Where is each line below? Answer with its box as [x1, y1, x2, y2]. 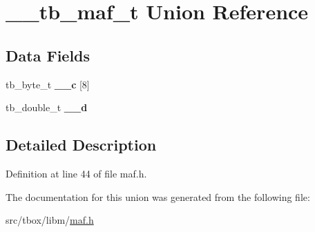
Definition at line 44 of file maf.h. [6, 166, 147, 180]
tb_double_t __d [6, 100, 88, 115]
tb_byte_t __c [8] [6, 77, 90, 91]
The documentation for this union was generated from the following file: [6, 189, 310, 204]
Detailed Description [6, 134, 157, 155]
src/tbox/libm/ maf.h [6, 213, 94, 227]
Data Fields [6, 44, 90, 66]
